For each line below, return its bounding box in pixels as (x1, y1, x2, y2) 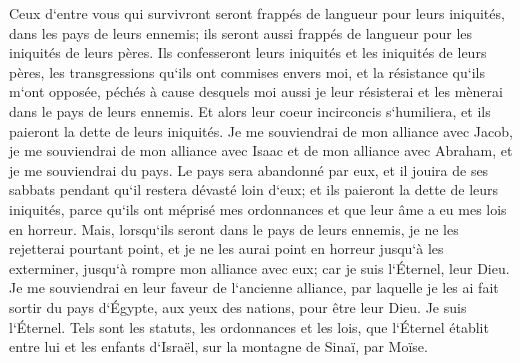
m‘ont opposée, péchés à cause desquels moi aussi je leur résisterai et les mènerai (9, 81, 503, 102)
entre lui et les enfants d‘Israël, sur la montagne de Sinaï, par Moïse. (9, 336, 428, 357)
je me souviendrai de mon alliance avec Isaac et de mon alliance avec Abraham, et (9, 140, 513, 161)
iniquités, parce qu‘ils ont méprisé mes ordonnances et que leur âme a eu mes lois (9, 198, 507, 219)
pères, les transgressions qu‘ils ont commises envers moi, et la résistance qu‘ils (9, 61, 485, 82)
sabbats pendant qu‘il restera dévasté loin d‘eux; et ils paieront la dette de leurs (9, 179, 499, 200)
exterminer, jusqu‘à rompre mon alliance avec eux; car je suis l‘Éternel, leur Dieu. (9, 257, 510, 278)
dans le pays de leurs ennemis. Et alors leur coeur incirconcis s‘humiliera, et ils (9, 100, 491, 121)
